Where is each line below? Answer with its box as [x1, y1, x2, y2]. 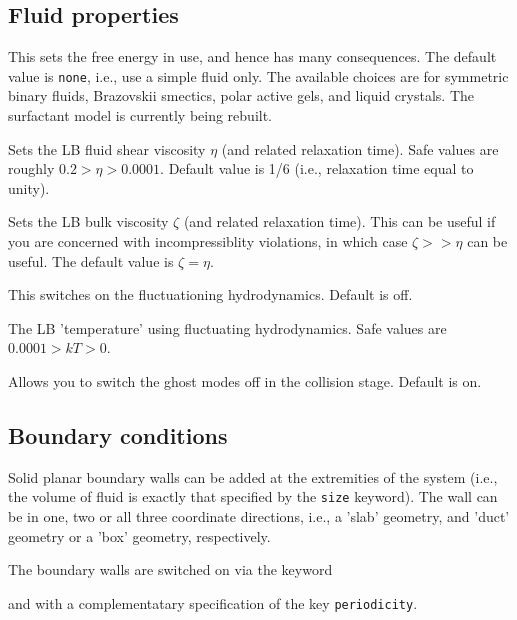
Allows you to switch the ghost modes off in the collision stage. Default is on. [8, 370, 482, 391]
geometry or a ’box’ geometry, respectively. [8, 525, 271, 546]
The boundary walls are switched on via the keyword [8, 559, 333, 580]
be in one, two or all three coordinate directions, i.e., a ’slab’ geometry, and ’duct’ [8, 506, 510, 527]
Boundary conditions [8, 419, 228, 450]
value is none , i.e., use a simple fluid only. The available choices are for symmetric [8, 65, 509, 86]
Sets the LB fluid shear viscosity [8, 138, 206, 159]
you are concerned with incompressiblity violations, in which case [8, 231, 408, 252]
